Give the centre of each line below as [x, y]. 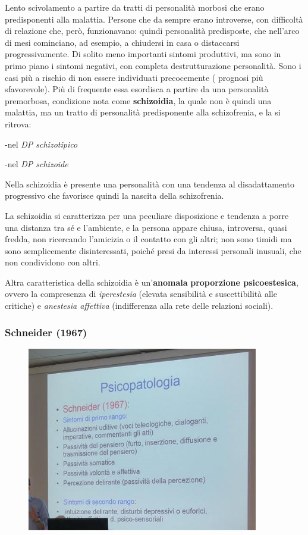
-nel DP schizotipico [41, 144]
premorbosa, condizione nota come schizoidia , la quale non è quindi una [138, 100]
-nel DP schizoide [37, 164]
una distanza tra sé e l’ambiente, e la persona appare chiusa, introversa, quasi [146, 227]
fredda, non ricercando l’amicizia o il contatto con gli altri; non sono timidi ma [148, 239]
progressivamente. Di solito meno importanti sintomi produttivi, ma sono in [143, 54]
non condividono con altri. [53, 262]
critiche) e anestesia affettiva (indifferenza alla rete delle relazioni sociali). [139, 306]
